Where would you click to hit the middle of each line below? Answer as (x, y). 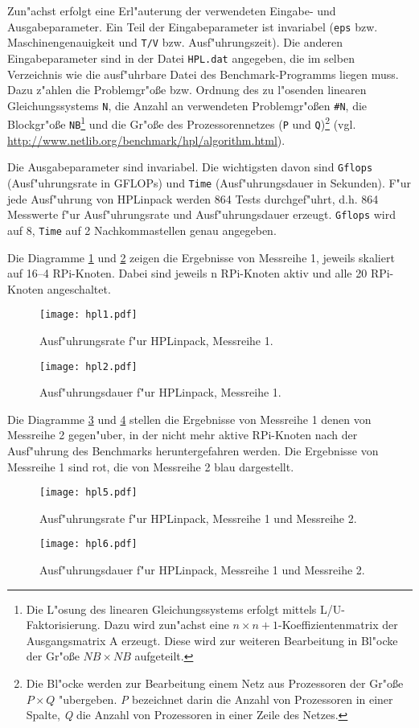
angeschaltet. (79, 288)
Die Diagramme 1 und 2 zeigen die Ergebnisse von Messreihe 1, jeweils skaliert (201, 257)
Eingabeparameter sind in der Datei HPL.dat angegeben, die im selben (181, 58)
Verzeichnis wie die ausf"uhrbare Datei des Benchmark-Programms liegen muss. (203, 74)
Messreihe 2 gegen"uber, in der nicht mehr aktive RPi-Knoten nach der (183, 435)
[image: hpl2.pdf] (88, 366)
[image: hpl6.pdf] (88, 544)
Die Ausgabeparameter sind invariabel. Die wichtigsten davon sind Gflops (190, 167)
